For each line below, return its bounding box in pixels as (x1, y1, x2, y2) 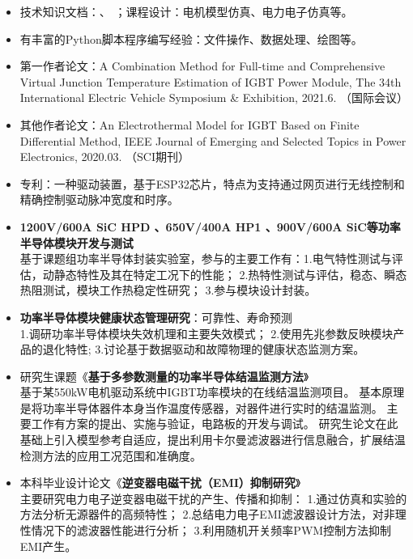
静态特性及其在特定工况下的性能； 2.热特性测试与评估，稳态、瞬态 (53, 265, 407, 282)
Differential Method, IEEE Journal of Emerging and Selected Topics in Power (19, 132, 407, 149)
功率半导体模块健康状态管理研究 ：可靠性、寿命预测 (19, 308, 292, 325)
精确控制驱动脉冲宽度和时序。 (19, 191, 179, 208)
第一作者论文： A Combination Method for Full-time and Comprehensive (19, 57, 385, 74)
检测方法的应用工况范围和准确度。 (19, 447, 202, 464)
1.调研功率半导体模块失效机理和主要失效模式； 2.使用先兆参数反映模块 (19, 324, 394, 341)
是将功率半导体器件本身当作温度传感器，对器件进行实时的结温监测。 (19, 399, 383, 416)
